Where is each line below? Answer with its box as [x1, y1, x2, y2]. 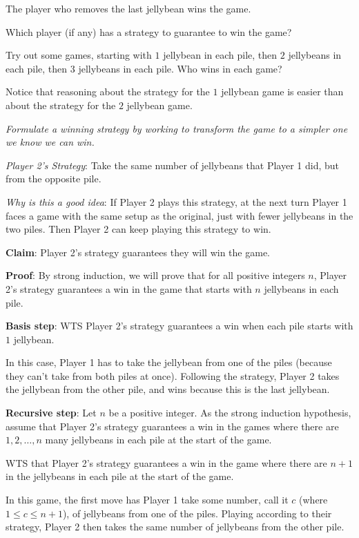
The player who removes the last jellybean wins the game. [6, 1, 251, 15]
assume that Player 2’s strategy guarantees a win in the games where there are [6, 419, 339, 433]
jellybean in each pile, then [163, 48, 278, 62]
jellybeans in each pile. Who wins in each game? [78, 61, 282, 75]
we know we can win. [6, 135, 95, 149]
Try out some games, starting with [6, 48, 152, 62]
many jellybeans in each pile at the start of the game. [45, 432, 272, 447]
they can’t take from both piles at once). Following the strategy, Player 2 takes [6, 368, 340, 383]
